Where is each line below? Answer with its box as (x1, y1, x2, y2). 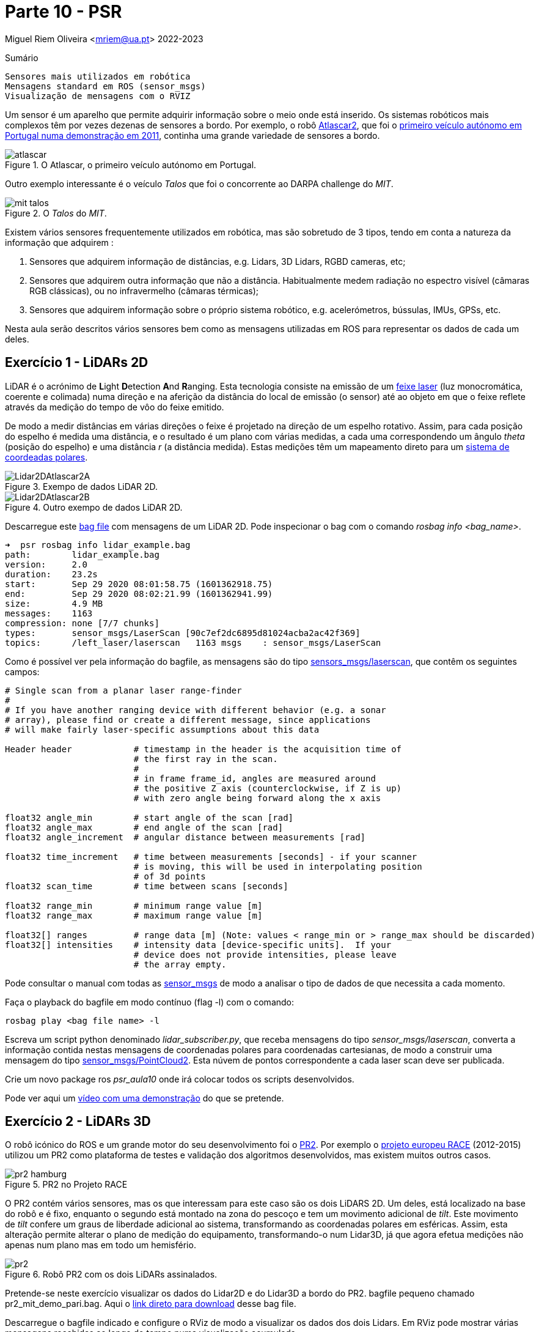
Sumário (5, 52, 38, 63)
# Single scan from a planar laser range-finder (5, 685, 242, 695)
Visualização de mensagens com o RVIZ (5, 91, 191, 101)
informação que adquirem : (5, 237, 114, 248)
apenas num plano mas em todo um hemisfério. (5, 1240, 196, 1251)
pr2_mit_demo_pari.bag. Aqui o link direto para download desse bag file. (5, 1298, 296, 1309)
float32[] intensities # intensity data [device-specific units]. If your (5, 939, 392, 950)
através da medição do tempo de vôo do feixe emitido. (5, 401, 224, 412)
